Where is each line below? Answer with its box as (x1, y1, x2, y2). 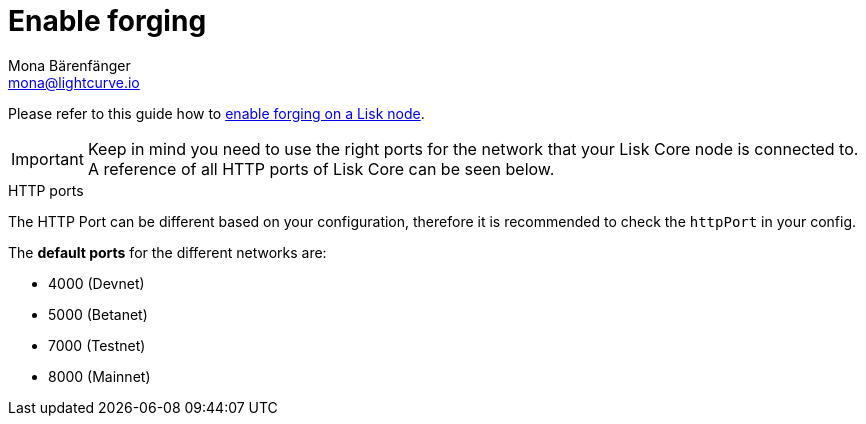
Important (11, 148, 84, 169)
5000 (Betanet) (48, 305, 148, 323)
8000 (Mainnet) (48, 367, 151, 385)
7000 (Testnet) (48, 336, 146, 354)
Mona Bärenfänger (8, 56, 131, 74)
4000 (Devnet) (48, 274, 145, 292)
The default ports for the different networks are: (8, 243, 327, 261)
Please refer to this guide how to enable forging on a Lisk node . (8, 104, 425, 122)
